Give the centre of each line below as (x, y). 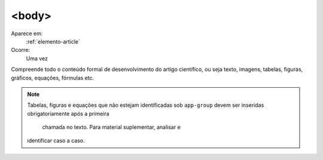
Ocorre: (20, 50)
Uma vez (37, 58)
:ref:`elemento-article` (53, 41)
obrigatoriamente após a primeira (68, 113)
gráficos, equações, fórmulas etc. (53, 78)
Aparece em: (27, 33)
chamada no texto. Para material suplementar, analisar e (111, 127)
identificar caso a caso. (56, 141)
